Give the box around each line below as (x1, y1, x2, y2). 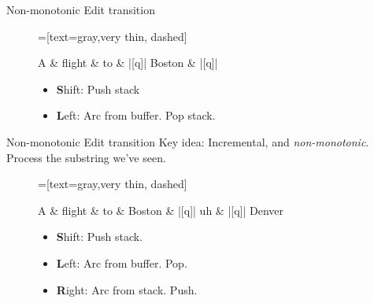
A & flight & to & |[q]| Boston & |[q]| (38, 54, 218, 71)
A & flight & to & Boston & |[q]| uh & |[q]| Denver (38, 201, 284, 218)
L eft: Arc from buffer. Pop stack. (56, 107, 216, 124)
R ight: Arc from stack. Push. (56, 281, 198, 297)
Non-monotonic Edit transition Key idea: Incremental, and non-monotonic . (6, 133, 369, 150)
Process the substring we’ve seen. (6, 149, 166, 165)
